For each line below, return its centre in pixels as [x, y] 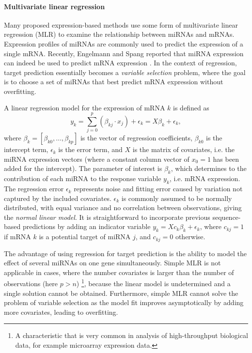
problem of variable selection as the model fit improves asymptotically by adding [124, 302]
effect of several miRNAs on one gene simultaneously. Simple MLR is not [112, 263]
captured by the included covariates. [58, 198]
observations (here [31, 284]
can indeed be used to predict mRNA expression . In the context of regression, [120, 63]
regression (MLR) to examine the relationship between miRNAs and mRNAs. [119, 34]
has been [226, 159]
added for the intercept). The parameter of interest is [83, 168]
